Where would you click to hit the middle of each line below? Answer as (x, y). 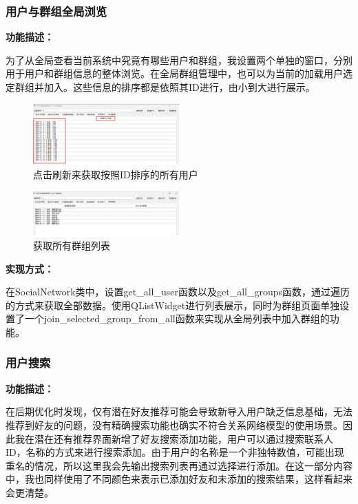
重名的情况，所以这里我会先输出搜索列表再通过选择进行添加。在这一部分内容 (179, 465)
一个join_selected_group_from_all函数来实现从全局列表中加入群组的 (177, 318)
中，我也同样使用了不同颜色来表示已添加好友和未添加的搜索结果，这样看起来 (179, 479)
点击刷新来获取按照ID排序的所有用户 (116, 174)
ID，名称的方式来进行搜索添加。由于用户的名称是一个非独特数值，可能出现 (175, 452)
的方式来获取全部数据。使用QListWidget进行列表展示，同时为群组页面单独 (173, 305)
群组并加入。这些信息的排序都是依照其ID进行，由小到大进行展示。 (165, 87)
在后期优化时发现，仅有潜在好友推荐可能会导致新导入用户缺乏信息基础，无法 (179, 411)
